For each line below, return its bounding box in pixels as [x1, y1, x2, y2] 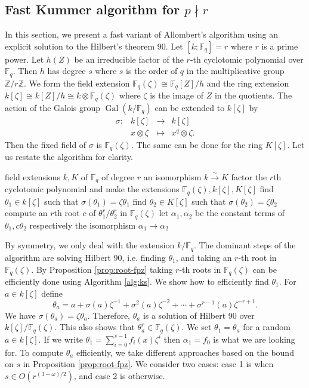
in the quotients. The [214, 89, 292, 101]
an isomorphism [143, 170, 202, 183]
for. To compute [5, 346, 64, 358]
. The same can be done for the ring [131, 138, 263, 150]
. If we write [38, 332, 83, 345]
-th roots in [179, 263, 221, 275]
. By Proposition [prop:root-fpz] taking [31, 263, 173, 275]
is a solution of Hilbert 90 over [143, 309, 255, 321]
